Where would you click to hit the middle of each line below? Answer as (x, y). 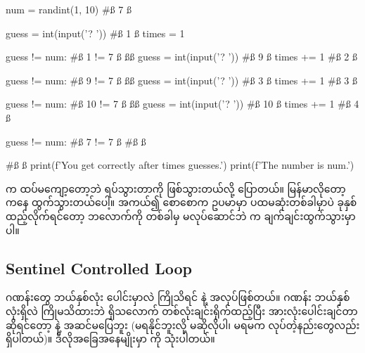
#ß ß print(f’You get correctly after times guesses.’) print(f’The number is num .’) (180, 165)
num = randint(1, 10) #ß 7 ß (69, 9)
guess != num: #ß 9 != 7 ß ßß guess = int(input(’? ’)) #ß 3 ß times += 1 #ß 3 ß (182, 80)
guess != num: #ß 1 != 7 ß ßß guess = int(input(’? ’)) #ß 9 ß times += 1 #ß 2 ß (182, 57)
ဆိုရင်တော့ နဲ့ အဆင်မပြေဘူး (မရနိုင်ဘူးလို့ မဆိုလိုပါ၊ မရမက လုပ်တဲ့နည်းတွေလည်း (183, 325)
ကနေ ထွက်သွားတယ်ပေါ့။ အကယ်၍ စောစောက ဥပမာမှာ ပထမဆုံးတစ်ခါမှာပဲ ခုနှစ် (181, 202)
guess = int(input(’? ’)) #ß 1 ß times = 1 (95, 33)
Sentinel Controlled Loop (99, 268)
